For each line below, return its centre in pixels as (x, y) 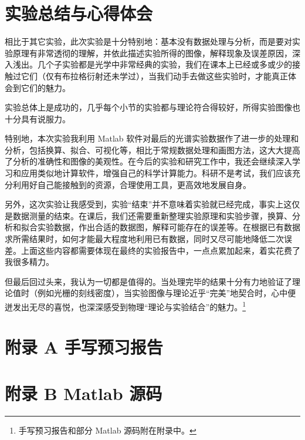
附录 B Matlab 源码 (84, 393)
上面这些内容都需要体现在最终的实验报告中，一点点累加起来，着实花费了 (160, 250)
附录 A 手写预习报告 (84, 347)
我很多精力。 (29, 262)
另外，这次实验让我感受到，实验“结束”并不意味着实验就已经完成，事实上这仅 (152, 204)
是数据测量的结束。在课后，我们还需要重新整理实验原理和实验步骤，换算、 (148, 215)
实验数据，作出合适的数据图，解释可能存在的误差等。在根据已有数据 (169, 227)
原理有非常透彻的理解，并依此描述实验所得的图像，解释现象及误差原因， (152, 53)
